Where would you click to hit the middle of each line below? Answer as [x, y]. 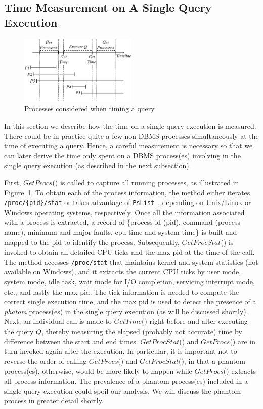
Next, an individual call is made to [58, 321]
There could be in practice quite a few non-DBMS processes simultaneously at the [131, 135]
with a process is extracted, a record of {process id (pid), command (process [122, 222]
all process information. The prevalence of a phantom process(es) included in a [126, 380]
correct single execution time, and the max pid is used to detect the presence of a [130, 301]
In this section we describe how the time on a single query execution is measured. [130, 126]
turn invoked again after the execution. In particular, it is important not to [121, 351]
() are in [243, 341]
